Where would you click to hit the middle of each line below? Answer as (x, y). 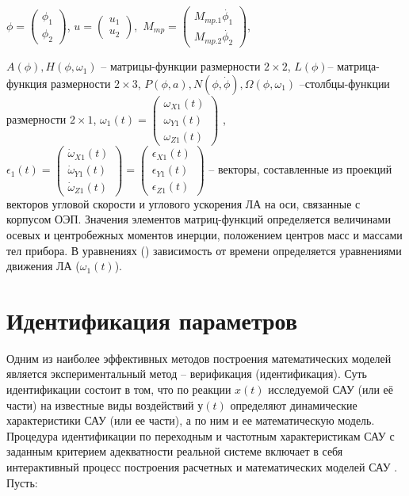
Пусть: (22, 482)
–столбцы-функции (344, 83)
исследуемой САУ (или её (331, 389)
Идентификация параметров (152, 320)
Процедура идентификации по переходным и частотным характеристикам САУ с (201, 435)
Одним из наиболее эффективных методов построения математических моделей (199, 358)
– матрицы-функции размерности (181, 66)
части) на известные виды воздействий (100, 404)
